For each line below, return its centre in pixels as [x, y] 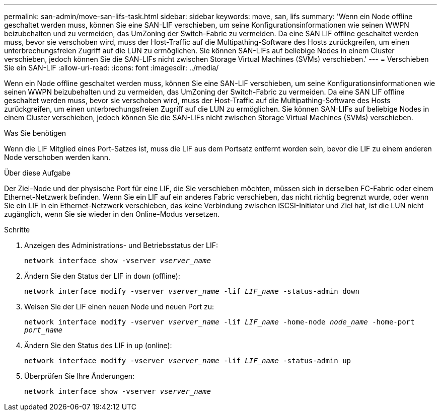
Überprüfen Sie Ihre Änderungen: [80, 376]
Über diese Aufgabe [37, 173]
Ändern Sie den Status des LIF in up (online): [98, 345]
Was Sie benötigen [35, 133]
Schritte [17, 230]
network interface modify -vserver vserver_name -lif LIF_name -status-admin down [192, 291]
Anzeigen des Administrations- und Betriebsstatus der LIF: [121, 245]
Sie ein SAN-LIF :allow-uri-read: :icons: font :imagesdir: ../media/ [112, 68]
